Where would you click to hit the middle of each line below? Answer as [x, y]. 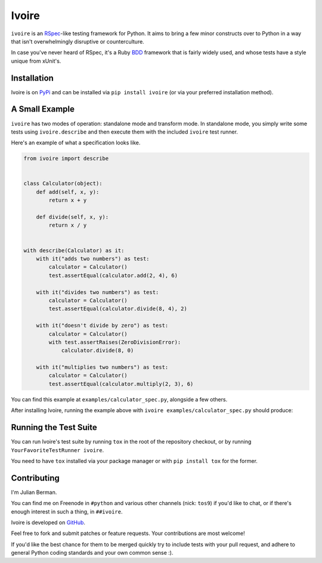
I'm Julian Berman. [34, 492]
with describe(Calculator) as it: [74, 250]
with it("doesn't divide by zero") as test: [102, 326]
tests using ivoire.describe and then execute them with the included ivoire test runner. [125, 132]
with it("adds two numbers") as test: [93, 259]
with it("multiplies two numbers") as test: [102, 367]
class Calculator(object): [63, 184]
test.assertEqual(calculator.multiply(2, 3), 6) [121, 384]
